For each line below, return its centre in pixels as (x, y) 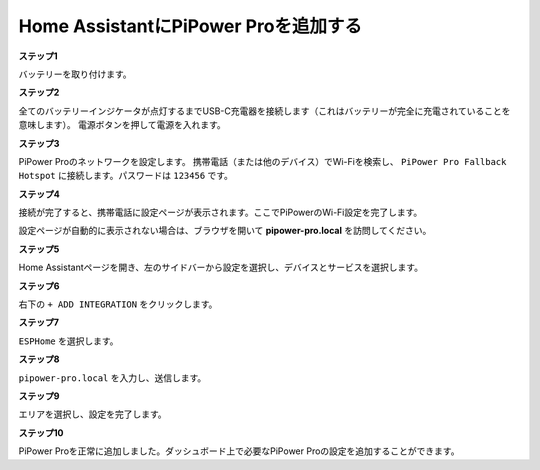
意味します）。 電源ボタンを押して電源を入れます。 (122, 125)
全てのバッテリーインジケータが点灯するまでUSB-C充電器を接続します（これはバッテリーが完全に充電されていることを (264, 111)
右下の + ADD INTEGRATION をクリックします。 (118, 304)
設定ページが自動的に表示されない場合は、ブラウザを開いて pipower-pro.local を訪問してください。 (225, 231)
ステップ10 (41, 432)
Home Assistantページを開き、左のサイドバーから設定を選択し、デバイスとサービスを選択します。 (221, 267)
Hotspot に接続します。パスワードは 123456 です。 (126, 176)
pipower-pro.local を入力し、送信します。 (112, 377)
